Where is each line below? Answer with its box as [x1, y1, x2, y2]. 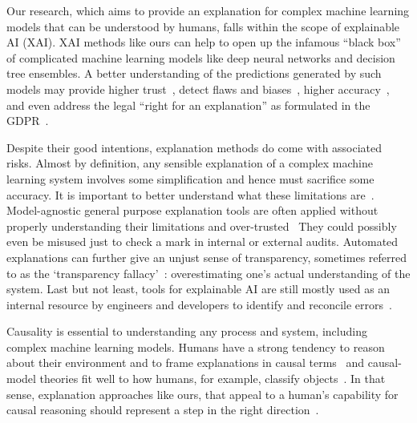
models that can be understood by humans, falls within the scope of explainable [6, 18, 400, 34]
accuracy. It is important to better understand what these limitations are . [6, 186, 374, 203]
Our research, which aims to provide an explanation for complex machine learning [6, 2, 410, 18]
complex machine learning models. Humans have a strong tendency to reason [6, 338, 385, 355]
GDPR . [6, 112, 49, 129]
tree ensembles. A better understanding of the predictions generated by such [6, 65, 382, 82]
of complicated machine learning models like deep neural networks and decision [6, 49, 395, 66]
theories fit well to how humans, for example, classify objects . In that [39, 370, 386, 387]
